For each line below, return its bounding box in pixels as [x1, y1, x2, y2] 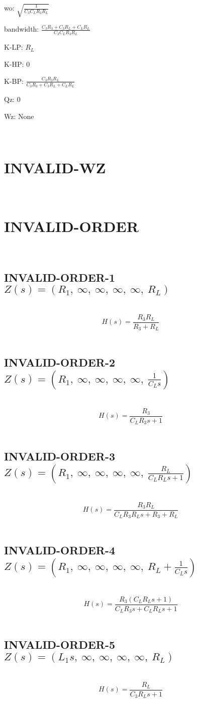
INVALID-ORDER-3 [4, 448, 116, 464]
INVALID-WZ [4, 157, 106, 177]
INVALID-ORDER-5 [4, 637, 116, 652]
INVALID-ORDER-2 [4, 355, 116, 370]
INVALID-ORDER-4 [4, 542, 116, 558]
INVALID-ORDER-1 [4, 269, 116, 285]
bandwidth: [4, 24, 39, 34]
